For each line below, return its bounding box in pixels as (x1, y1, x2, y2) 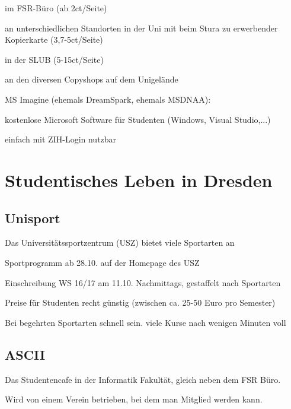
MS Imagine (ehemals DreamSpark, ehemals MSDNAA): (5, 93, 211, 105)
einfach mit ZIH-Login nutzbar (5, 133, 117, 145)
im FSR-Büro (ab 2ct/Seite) (5, 2, 107, 14)
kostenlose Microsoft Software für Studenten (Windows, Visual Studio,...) (5, 113, 271, 125)
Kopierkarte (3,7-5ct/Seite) (5, 33, 103, 46)
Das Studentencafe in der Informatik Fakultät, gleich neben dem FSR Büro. (5, 373, 281, 385)
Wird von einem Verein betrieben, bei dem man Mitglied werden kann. (5, 393, 263, 405)
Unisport (5, 208, 60, 227)
